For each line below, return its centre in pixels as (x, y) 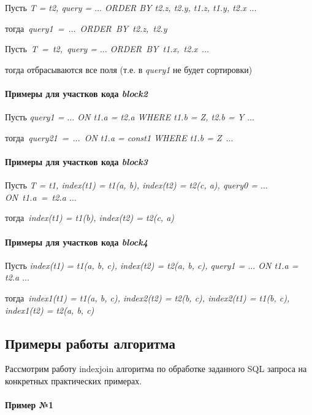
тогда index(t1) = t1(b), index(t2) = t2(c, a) (90, 218)
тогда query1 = (35, 28)
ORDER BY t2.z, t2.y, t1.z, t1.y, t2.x (176, 7)
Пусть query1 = (35, 117)
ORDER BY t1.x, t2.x (154, 49)
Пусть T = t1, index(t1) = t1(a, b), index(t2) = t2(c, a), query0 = (131, 185)
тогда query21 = (37, 137)
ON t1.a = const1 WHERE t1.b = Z (153, 137)
